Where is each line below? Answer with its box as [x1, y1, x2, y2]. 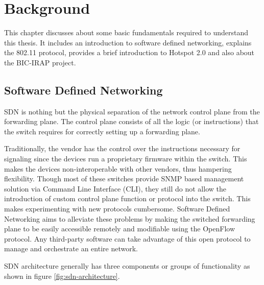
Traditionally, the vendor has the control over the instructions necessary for [4, 143, 241, 154]
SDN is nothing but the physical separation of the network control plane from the [4, 106, 260, 116]
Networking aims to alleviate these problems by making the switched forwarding [4, 213, 255, 224]
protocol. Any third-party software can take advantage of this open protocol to [4, 233, 251, 244]
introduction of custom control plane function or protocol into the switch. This [4, 193, 251, 204]
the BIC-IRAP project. [4, 57, 76, 67]
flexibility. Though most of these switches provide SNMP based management [4, 173, 244, 184]
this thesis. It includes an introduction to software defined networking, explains [4, 37, 252, 47]
